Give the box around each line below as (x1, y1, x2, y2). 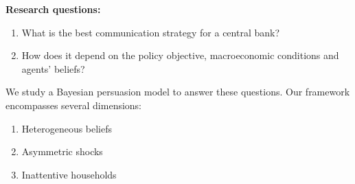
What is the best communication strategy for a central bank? (21, 25, 280, 39)
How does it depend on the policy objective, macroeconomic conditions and (21, 48, 339, 62)
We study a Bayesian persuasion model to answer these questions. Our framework (5, 84, 350, 99)
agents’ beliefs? (21, 61, 85, 76)
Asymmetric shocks (21, 144, 103, 159)
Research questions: (5, 2, 101, 16)
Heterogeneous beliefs (21, 121, 113, 135)
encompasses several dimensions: (5, 97, 142, 112)
